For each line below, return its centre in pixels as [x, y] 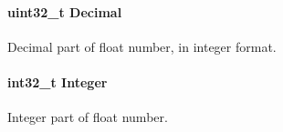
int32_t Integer [58, 81]
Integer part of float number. [88, 117]
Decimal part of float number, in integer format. [142, 46]
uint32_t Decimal [65, 11]
